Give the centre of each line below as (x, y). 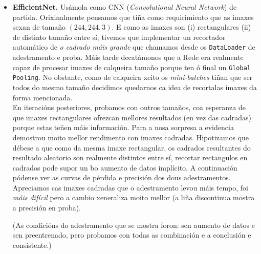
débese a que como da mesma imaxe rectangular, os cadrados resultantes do (132, 147)
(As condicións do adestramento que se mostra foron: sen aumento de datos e (134, 225)
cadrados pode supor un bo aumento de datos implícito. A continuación (125, 167)
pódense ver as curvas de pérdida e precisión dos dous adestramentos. (122, 177)
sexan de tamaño (39, 27)
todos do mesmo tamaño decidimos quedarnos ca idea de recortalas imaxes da (135, 87)
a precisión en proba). (47, 208)
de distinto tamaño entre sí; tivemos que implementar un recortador (119, 37)
